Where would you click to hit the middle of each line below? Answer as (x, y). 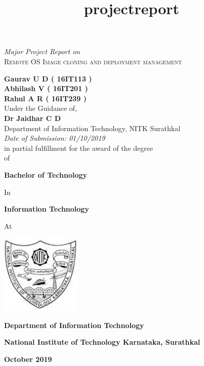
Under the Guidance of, (41, 108)
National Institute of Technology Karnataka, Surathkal (102, 342)
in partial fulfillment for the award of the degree (79, 148)
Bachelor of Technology (46, 174)
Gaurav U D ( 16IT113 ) (48, 78)
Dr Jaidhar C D (33, 118)
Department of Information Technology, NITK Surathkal (92, 128)
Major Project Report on (42, 51)
